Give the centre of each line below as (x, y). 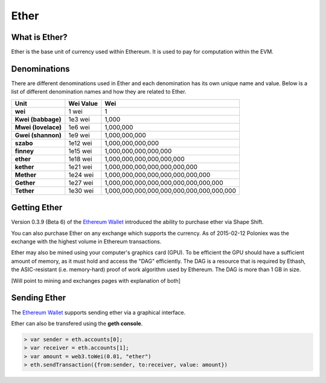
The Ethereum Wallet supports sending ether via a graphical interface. (98, 312)
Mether (26, 175)
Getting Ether (37, 208)
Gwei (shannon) (38, 135)
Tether (24, 190)
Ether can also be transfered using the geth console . (77, 323)
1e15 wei (80, 151)
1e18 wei (80, 159)
